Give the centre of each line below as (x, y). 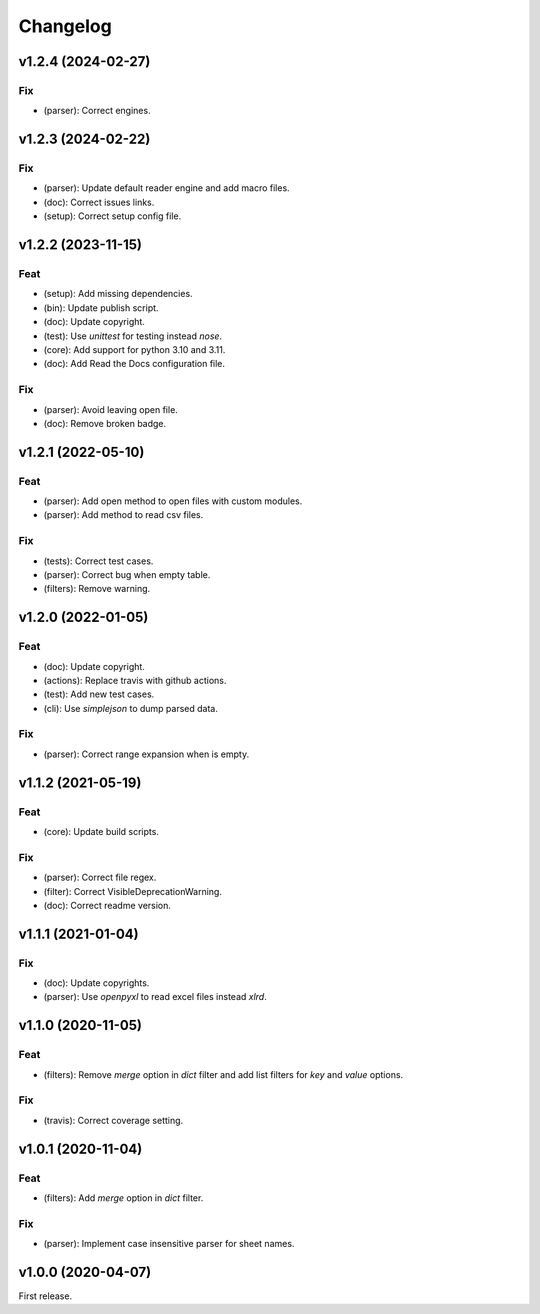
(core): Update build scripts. (101, 831)
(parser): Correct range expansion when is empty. (146, 754)
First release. (45, 1296)
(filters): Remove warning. (97, 589)
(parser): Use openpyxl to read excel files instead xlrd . (155, 997)
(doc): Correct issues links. (99, 202)
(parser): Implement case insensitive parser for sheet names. (169, 1244)
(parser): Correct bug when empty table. (127, 574)
